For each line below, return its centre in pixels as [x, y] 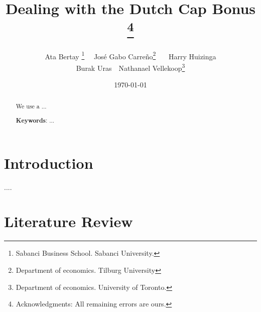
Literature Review [69, 221]
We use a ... [31, 106]
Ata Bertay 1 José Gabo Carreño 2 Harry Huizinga [130, 55]
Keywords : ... [35, 121]
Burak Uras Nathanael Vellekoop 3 [130, 67]
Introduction [49, 163]
